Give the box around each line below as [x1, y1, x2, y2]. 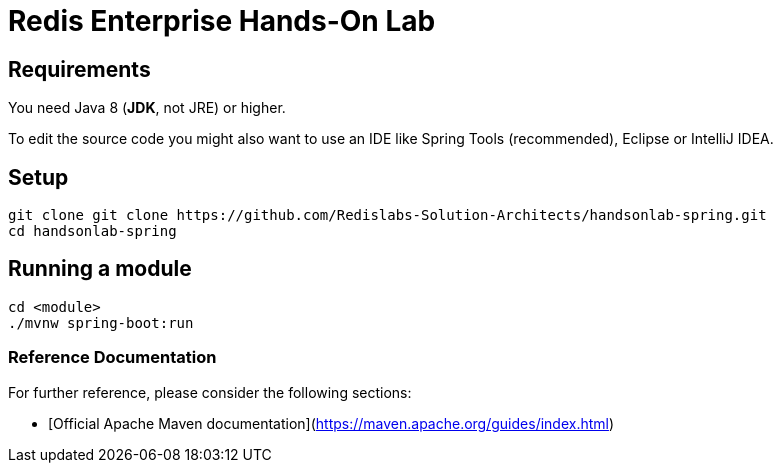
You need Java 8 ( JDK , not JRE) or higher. [8, 99, 286, 117]
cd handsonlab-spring [8, 223, 177, 240]
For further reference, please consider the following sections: [8, 383, 412, 401]
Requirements [8, 56, 151, 82]
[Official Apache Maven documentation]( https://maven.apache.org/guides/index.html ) [48, 414, 615, 432]
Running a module [8, 256, 192, 282]
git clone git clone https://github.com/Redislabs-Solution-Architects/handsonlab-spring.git [8, 207, 767, 224]
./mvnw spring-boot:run [8, 314, 194, 331]
